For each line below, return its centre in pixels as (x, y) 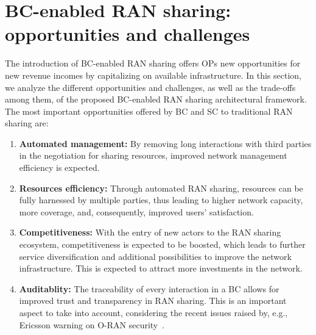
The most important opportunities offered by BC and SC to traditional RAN (149, 111)
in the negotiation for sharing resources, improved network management (153, 155)
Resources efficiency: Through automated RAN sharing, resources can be (161, 188)
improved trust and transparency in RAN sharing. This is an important (153, 301)
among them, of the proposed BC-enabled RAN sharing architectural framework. (156, 99)
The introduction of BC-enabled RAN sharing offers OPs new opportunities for (153, 63)
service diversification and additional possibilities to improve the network (155, 256)
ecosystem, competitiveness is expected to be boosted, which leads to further (162, 244)
